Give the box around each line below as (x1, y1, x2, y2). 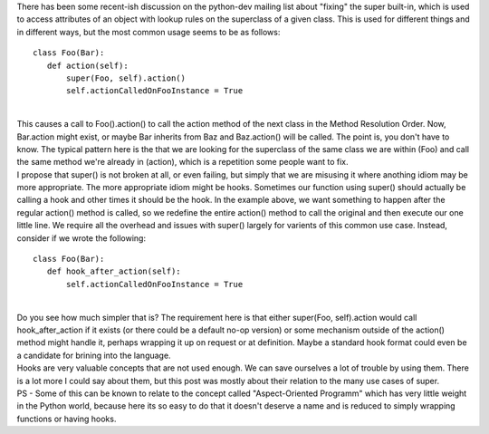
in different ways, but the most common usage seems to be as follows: (16, 26, 281, 37)
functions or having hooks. (16, 413, 117, 424)
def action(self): (46, 60, 129, 71)
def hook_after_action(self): (46, 266, 181, 276)
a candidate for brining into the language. (16, 350, 171, 361)
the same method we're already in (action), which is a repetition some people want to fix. (16, 157, 349, 168)
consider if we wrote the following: (16, 232, 147, 244)
